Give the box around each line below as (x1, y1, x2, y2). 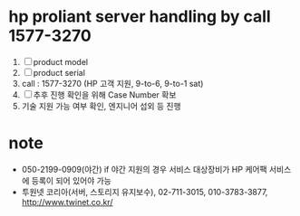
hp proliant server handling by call (8, 6, 271, 27)
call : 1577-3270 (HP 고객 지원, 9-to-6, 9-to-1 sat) (21, 78, 204, 89)
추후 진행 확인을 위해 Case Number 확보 (33, 89, 177, 100)
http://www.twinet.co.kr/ (21, 196, 113, 207)
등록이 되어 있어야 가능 (31, 174, 112, 186)
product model (33, 56, 88, 67)
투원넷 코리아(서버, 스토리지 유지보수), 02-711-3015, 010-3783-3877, (21, 186, 268, 197)
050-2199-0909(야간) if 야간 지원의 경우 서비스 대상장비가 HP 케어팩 (21, 164, 268, 174)
